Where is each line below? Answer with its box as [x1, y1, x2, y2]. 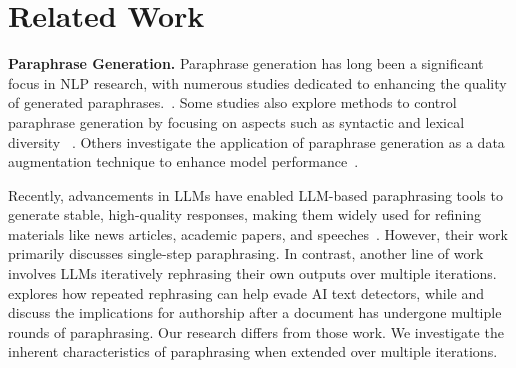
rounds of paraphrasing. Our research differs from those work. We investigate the [8, 321, 504, 342]
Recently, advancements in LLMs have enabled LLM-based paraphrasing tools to [8, 184, 503, 205]
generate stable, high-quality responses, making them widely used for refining [8, 204, 482, 225]
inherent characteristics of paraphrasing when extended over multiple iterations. [8, 341, 498, 362]
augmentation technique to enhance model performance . [8, 151, 359, 172]
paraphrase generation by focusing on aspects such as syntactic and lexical [8, 111, 465, 132]
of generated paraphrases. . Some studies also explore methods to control [8, 92, 457, 113]
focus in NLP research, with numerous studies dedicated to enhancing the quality [8, 72, 507, 93]
